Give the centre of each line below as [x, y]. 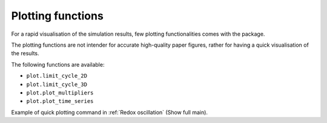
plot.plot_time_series [60, 101]
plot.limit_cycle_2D [57, 76]
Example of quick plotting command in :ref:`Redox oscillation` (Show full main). [110, 112]
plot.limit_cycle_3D [57, 84]
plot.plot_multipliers [60, 93]
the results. [25, 53]
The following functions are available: [58, 64]
